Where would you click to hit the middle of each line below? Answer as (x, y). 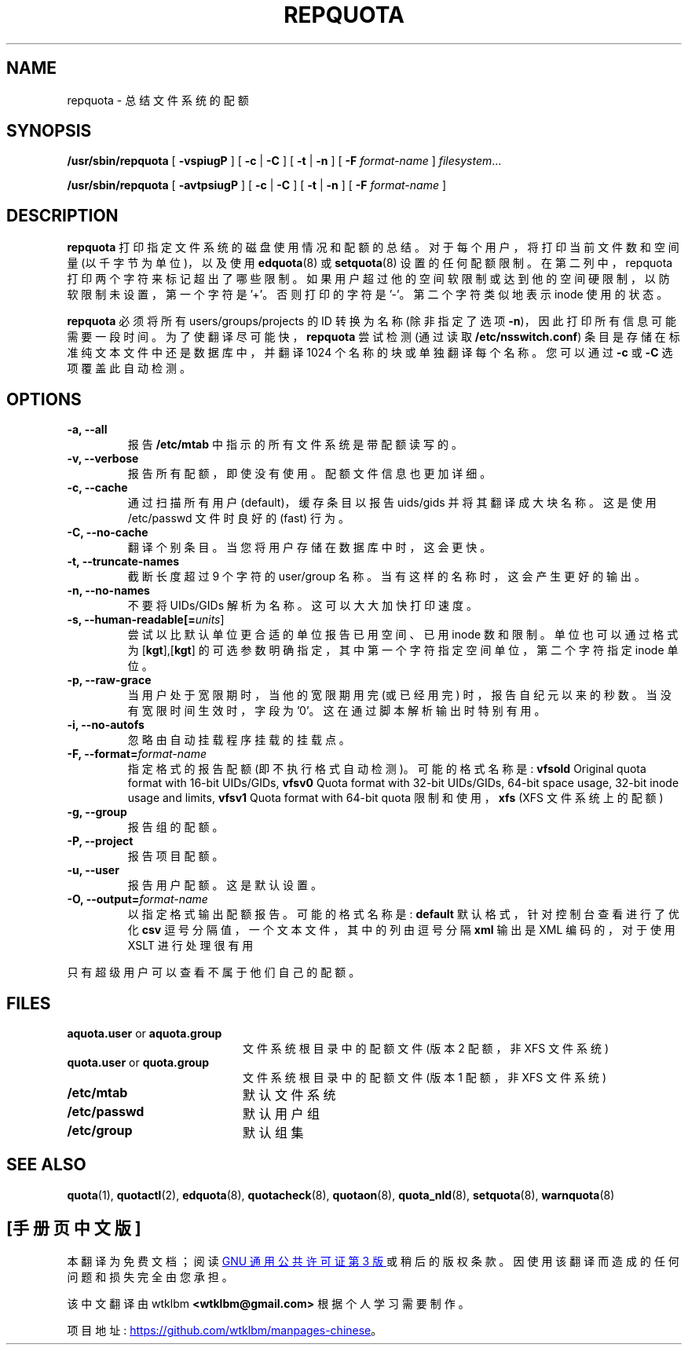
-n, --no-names (108, 591)
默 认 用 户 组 (281, 1113)
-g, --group (97, 812)
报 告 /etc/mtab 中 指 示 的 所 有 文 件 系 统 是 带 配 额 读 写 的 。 (295, 445)
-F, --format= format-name (137, 754)
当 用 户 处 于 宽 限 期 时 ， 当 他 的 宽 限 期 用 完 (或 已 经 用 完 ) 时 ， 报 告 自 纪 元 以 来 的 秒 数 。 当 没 (399, 695)
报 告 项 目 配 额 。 (176, 856)
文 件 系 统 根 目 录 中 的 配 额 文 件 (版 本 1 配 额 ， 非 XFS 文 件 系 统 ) (425, 1077)
